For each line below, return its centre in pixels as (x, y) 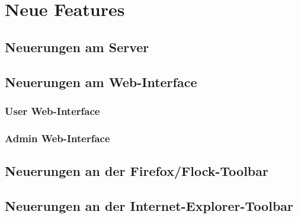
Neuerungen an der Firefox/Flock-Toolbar (137, 171)
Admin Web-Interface (57, 138)
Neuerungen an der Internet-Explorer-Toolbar (149, 205)
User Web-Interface (52, 110)
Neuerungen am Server (77, 47)
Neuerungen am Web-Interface (101, 81)
